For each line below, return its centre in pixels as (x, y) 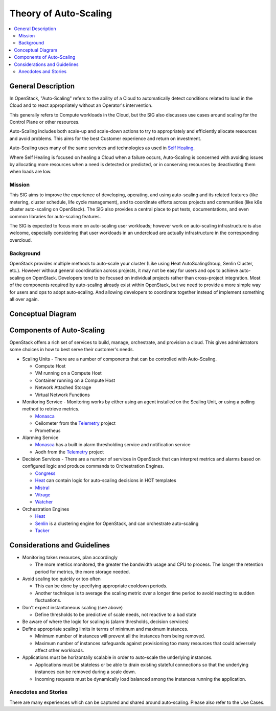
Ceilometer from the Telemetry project (75, 423)
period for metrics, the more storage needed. (83, 571)
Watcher (44, 502)
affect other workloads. (60, 650)
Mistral (42, 488)
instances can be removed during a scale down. (86, 672)
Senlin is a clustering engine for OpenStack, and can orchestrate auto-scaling (117, 523)
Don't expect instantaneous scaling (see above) (72, 607)
